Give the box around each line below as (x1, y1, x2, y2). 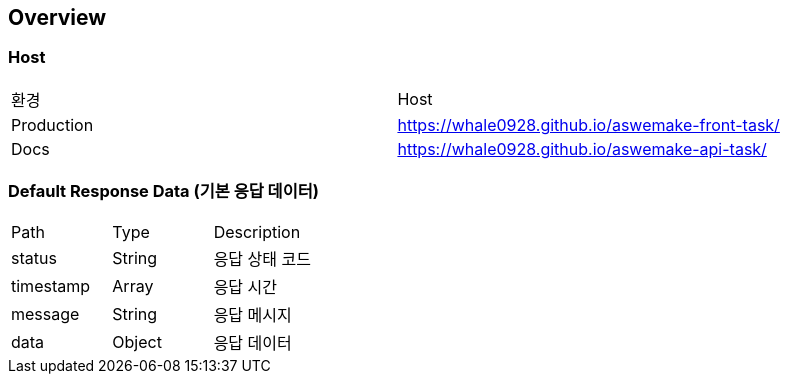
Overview (8, 5, 107, 30)
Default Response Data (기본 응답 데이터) (8, 181, 319, 202)
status (11, 247, 57, 268)
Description (213, 221, 301, 242)
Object (112, 331, 162, 352)
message (11, 303, 80, 324)
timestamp (11, 275, 91, 296)
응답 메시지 (213, 304, 292, 325)
